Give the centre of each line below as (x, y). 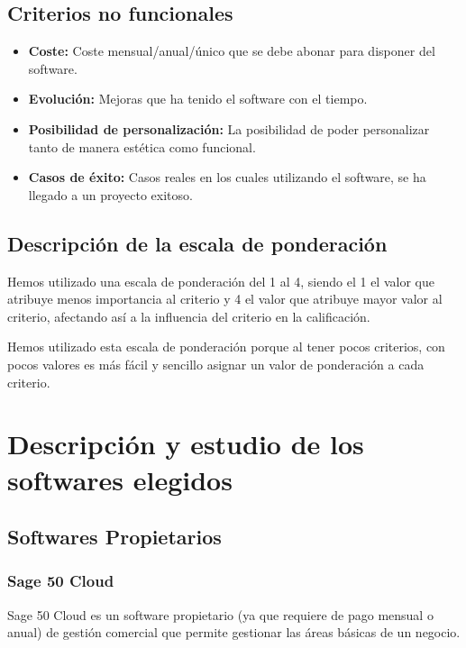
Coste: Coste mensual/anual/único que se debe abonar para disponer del (232, 51)
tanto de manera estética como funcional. (142, 146)
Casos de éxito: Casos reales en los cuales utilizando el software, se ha (227, 177)
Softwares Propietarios (114, 537)
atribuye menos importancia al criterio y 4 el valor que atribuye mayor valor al (225, 299)
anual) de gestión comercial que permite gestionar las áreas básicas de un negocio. (234, 632)
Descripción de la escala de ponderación (197, 243)
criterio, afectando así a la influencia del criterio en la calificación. (189, 316)
